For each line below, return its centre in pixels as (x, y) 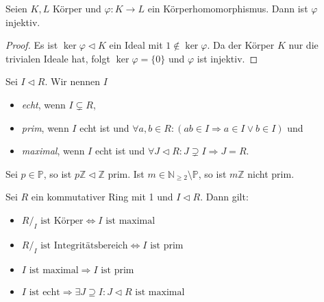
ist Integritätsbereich (84, 245)
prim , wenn (45, 127)
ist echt (45, 292)
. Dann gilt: (224, 197)
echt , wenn (43, 104)
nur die (303, 45)
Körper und (77, 8)
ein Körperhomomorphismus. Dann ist (228, 8)
